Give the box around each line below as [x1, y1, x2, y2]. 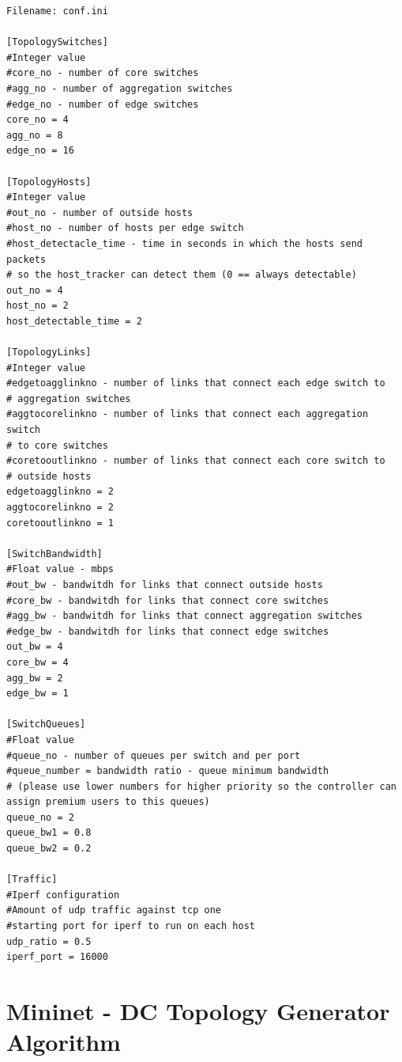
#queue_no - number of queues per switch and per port [6, 749, 301, 761]
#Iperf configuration [6, 889, 120, 901]
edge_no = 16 [6, 145, 74, 157]
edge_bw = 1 [6, 688, 69, 700]
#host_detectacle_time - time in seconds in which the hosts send [6, 237, 363, 249]
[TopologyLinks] [6, 347, 92, 358]
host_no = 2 [6, 300, 69, 312]
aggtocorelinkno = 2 [6, 502, 115, 513]
